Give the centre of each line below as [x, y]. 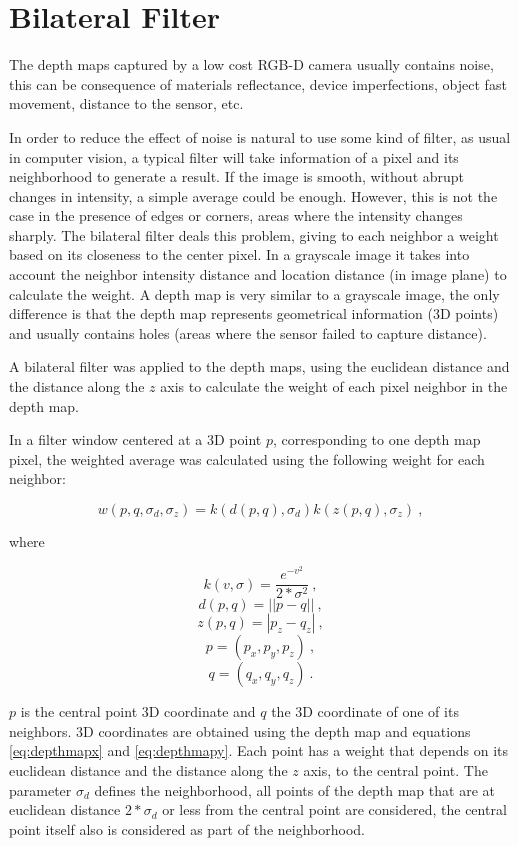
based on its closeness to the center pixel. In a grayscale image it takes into [239, 254]
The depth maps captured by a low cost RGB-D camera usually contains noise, [251, 64]
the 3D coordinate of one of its [365, 711]
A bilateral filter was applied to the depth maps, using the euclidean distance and [259, 366]
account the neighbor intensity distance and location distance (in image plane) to [258, 274]
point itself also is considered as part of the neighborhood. [187, 828]
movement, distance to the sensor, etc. [126, 103]
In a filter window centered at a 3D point [135, 439]
